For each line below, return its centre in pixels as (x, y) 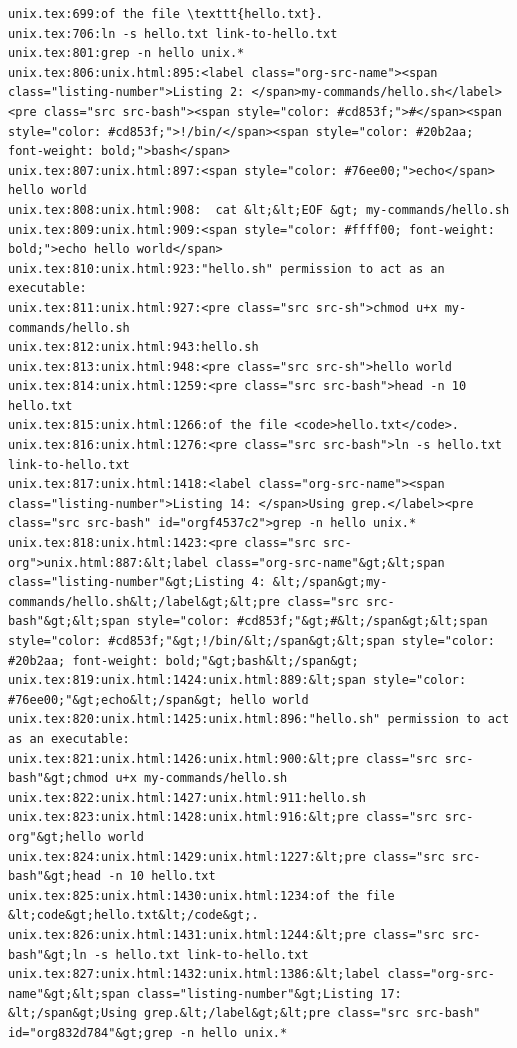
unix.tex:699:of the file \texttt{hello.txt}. (165, 14)
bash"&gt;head (55, 876)
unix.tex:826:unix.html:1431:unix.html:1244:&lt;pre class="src (226, 934)
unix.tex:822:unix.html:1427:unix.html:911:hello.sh (187, 797)
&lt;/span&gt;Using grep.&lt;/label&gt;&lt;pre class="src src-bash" (244, 1013)
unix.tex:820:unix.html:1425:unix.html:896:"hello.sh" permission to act (259, 719)
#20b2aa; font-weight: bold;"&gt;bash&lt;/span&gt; (183, 660)
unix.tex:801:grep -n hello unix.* (126, 53)
